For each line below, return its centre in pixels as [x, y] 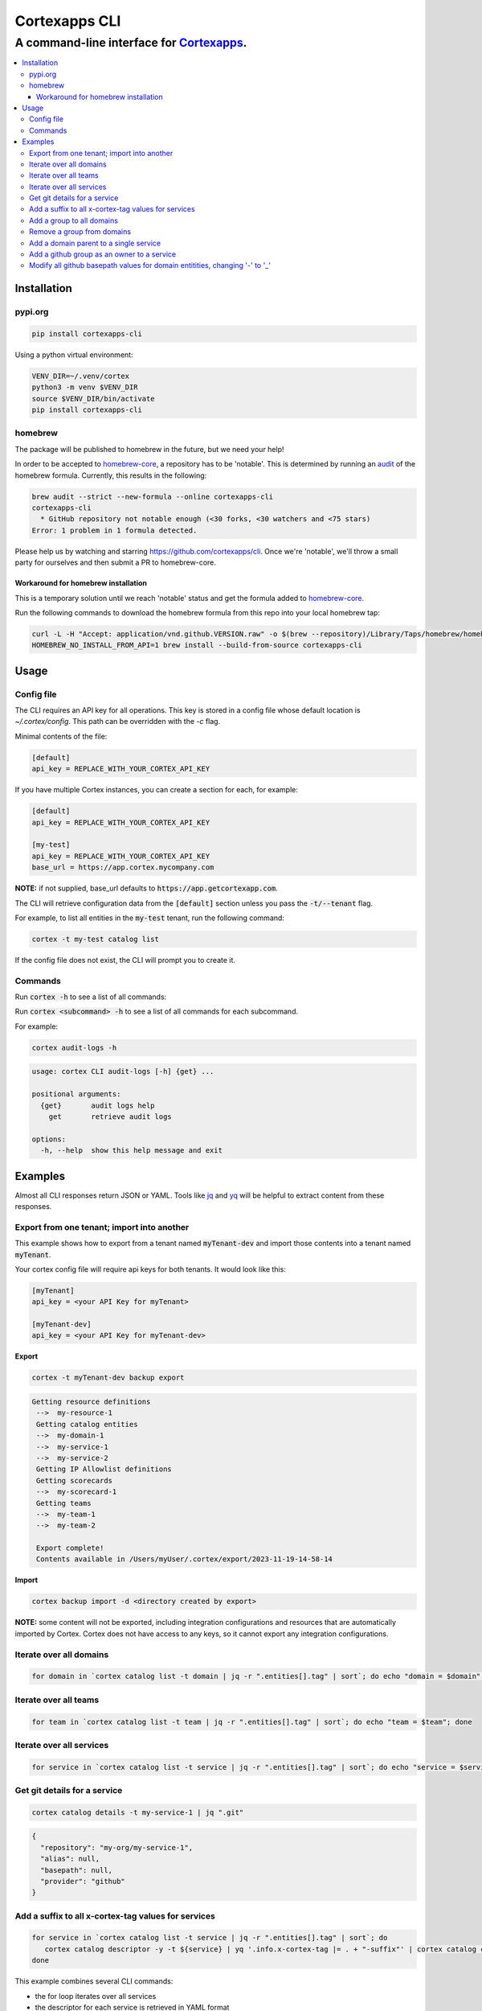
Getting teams [64, 1503]
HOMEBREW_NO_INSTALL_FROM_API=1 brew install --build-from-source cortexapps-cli [197, 645]
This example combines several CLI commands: [94, 1981]
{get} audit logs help [98, 1105]
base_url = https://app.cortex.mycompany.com [123, 868]
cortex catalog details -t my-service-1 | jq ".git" [138, 1812]
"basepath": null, [76, 1870]
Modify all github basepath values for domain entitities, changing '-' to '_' [150, 265]
